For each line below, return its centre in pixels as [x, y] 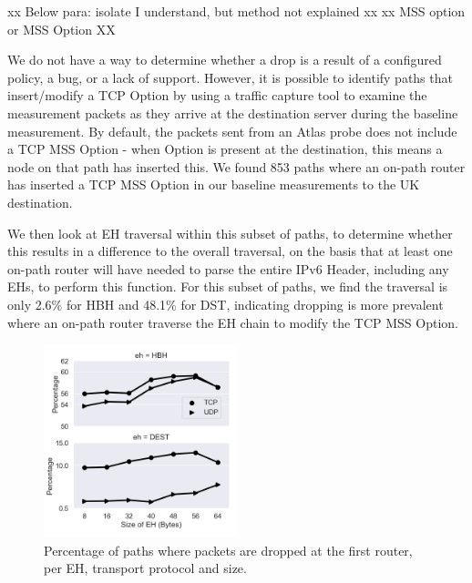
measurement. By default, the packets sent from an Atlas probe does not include [232, 131]
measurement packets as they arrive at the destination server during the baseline [233, 113]
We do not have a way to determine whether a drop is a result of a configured [225, 60]
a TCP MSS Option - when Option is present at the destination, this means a [225, 149]
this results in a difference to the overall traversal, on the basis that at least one [230, 251]
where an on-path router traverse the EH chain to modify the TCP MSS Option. [233, 322]
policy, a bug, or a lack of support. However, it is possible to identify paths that [230, 77]
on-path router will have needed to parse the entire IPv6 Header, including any [228, 268]
